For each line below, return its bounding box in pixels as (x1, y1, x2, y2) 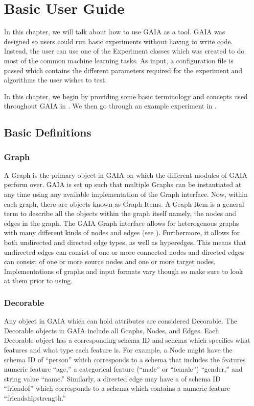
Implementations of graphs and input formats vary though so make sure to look (4, 266, 243, 276)
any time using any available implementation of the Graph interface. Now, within (4, 189, 248, 199)
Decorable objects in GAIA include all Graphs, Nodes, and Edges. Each (4, 325, 219, 335)
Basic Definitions (4, 125, 92, 140)
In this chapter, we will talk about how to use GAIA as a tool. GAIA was (4, 27, 225, 37)
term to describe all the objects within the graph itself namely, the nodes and (4, 208, 236, 218)
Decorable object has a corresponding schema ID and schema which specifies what (4, 335, 251, 345)
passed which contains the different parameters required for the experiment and (4, 65, 243, 75)
